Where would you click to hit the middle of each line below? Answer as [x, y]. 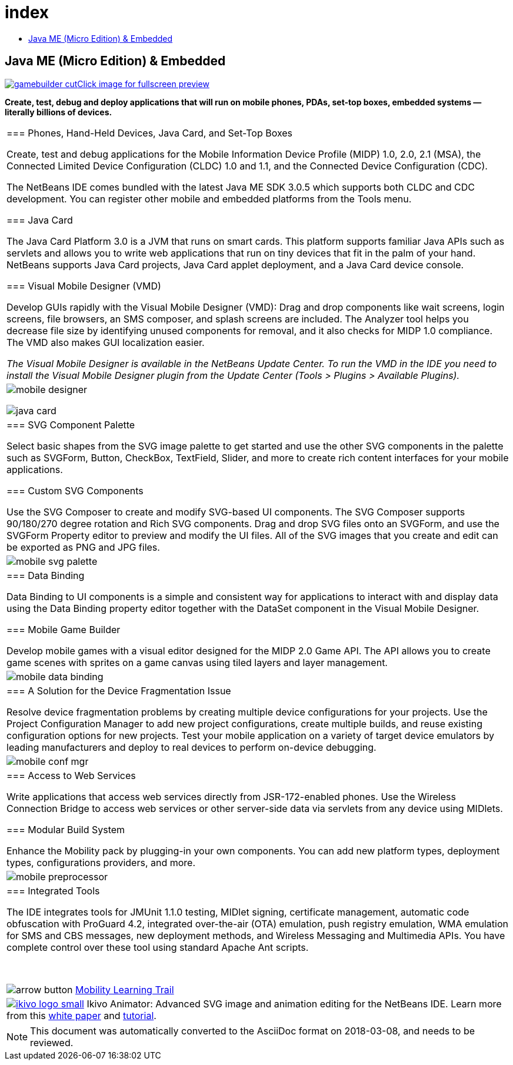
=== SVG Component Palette [71, 425]
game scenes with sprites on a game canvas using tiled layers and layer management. [197, 662]
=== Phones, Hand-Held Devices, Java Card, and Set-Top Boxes [150, 133]
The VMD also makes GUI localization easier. [106, 342]
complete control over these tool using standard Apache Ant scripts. [158, 947]
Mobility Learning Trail [125, 989]
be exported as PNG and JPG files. [83, 547]
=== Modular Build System [66, 829]
